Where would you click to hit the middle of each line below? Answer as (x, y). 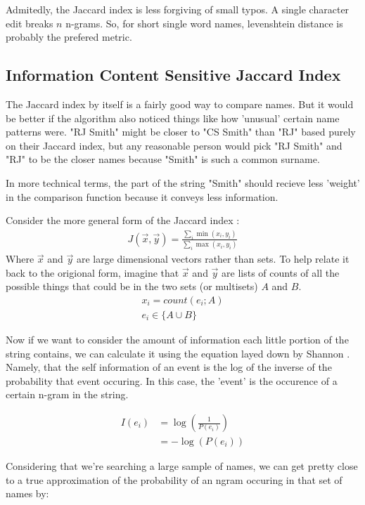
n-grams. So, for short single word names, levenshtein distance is (204, 23)
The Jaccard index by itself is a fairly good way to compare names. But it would (180, 104)
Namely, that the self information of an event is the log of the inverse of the (169, 367)
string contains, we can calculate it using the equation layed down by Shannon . (178, 353)
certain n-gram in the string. (67, 394)
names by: (27, 493)
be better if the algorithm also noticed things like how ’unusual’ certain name (173, 118)
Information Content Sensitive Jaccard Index (173, 75)
